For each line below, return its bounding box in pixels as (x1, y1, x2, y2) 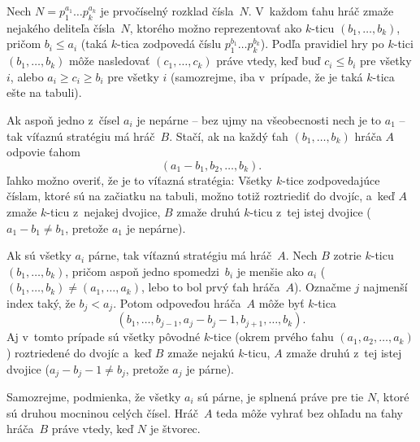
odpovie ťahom (6, 143, 81, 160)
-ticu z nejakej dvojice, (46, 203, 161, 220)
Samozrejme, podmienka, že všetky (6, 388, 181, 405)
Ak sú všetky (6, 247, 71, 264)
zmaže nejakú (167, 344, 235, 361)
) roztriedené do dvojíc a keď (6, 344, 152, 361)
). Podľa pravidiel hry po (260, 35, 384, 52)
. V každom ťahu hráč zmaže (248, 2, 394, 19)
